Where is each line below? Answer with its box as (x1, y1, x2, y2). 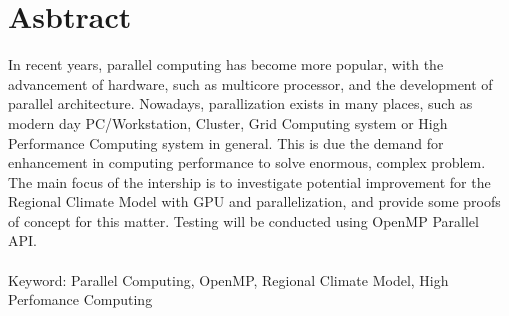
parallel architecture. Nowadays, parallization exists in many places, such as (8, 93, 473, 114)
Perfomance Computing (8, 289, 153, 310)
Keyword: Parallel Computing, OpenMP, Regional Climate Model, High (8, 269, 449, 290)
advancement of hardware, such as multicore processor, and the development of (8, 73, 493, 94)
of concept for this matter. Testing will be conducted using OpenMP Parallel (8, 210, 479, 231)
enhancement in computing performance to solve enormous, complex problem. (8, 152, 486, 173)
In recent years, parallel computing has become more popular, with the (8, 54, 444, 75)
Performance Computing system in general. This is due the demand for (8, 132, 444, 153)
